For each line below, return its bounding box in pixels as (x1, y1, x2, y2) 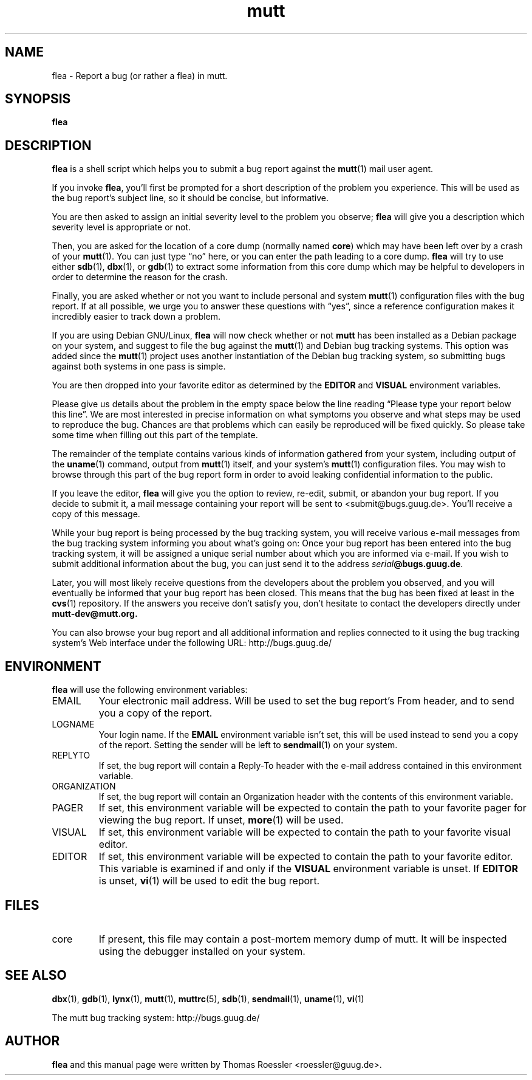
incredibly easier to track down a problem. (52, 311, 221, 322)
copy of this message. (52, 509, 140, 520)
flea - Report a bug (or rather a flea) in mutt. (52, 70, 228, 81)
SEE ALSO (5, 968, 67, 983)
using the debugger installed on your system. (98, 944, 305, 957)
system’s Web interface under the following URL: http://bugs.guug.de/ (52, 638, 332, 648)
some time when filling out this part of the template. (52, 430, 258, 441)
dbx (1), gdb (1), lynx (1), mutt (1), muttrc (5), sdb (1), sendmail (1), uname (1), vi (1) (52, 993, 364, 1004)
